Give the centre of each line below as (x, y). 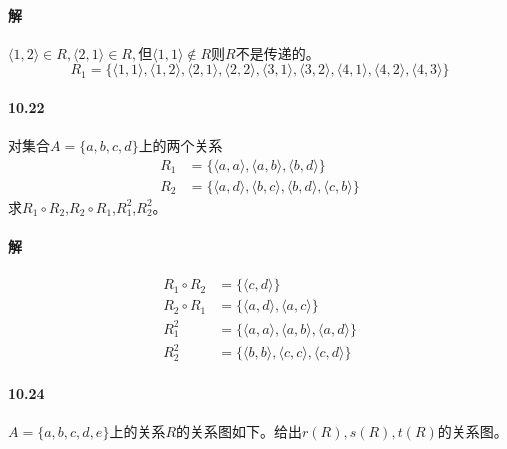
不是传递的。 (277, 52)
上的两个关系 (180, 145)
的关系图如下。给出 (239, 431)
